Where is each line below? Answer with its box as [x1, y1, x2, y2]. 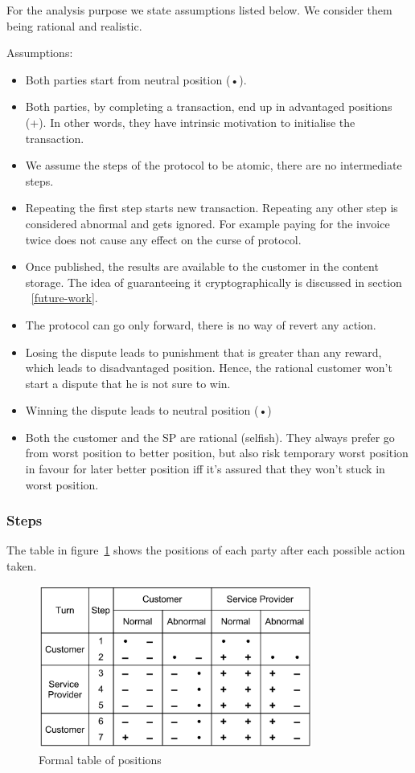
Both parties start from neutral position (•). [25, 71, 247, 88]
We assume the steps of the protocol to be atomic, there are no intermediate [25, 157, 402, 174]
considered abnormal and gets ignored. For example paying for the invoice [25, 215, 390, 231]
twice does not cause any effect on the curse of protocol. [25, 231, 302, 247]
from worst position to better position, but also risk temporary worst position [25, 444, 409, 461]
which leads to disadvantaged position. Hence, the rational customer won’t [25, 359, 392, 376]
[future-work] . [31, 289, 98, 306]
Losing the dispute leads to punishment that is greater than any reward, [25, 343, 382, 360]
